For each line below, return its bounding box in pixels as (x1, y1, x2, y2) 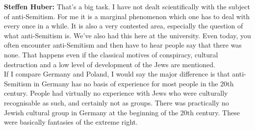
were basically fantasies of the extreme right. (4, 117, 138, 127)
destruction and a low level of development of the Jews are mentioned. (4, 59, 215, 69)
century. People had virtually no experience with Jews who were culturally (4, 88, 228, 98)
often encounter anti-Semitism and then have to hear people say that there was (4, 40, 242, 50)
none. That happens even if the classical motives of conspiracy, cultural (4, 49, 218, 59)
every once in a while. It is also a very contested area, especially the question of (4, 21, 243, 31)
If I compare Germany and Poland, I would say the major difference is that (4, 69, 230, 79)
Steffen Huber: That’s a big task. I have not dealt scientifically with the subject (4, 1, 250, 11)
